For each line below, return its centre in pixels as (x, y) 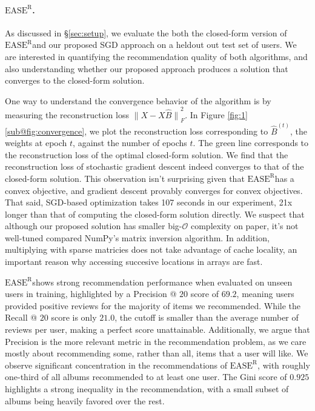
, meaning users (265, 294)
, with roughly (284, 365)
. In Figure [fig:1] (216, 115)
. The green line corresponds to (251, 143)
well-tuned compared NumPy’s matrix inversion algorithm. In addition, (137, 237)
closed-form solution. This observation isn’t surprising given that (125, 178)
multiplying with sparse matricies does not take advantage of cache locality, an (151, 249)
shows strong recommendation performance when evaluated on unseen (162, 282)
